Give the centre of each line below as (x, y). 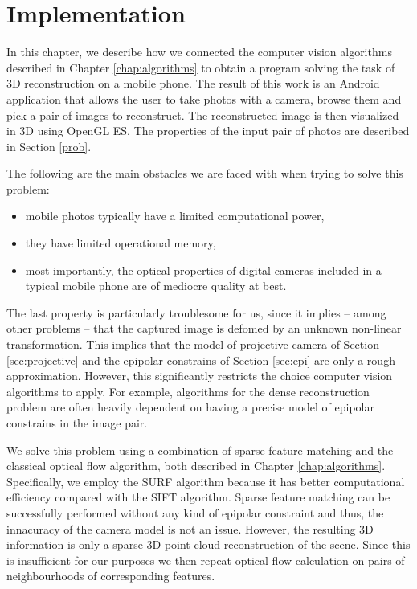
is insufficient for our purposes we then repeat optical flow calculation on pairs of (206, 560)
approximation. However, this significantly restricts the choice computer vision (200, 376)
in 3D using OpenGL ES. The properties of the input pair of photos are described (208, 131)
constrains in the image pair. (77, 423)
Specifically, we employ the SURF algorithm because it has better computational (206, 481)
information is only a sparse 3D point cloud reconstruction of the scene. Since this (208, 544)
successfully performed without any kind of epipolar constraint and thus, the (195, 512)
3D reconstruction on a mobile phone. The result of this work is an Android (193, 83)
